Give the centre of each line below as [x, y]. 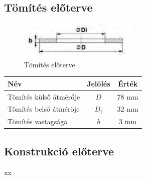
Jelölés [99, 83]
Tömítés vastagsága [38, 121]
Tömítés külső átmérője [44, 96]
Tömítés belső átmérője [44, 109]
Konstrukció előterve [59, 151]
